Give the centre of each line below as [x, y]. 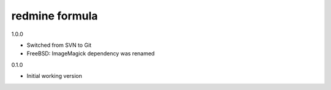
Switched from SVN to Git [59, 45]
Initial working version [55, 76]
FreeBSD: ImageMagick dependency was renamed [91, 54]
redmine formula [55, 16]
